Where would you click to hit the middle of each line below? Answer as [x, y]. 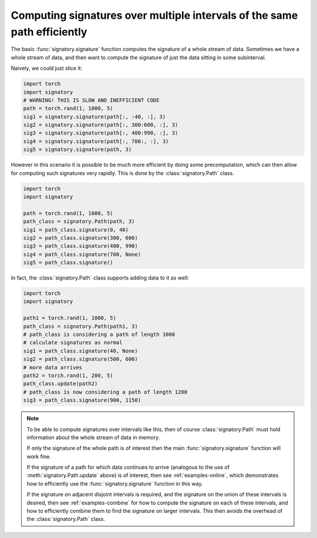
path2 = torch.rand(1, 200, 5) [68, 375]
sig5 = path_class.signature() [68, 263]
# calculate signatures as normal [73, 343]
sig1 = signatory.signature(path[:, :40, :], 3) [95, 117]
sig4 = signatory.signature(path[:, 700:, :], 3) [96, 141]
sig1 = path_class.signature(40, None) [80, 351]
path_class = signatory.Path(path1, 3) [80, 326]
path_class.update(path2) [60, 384]
